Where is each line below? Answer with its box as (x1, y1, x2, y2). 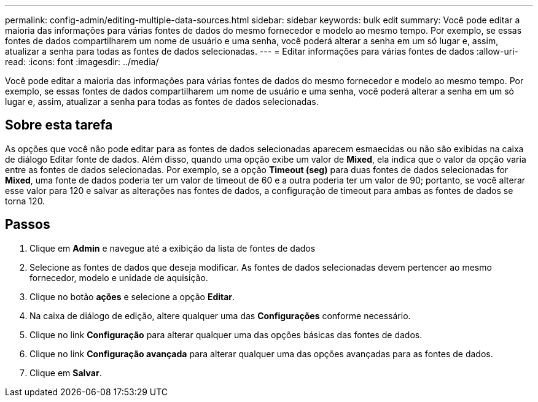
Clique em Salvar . (29, 367, 102, 378)
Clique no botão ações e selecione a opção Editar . (29, 291, 235, 302)
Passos (5, 217, 50, 233)
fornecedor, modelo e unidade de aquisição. (29, 272, 208, 283)
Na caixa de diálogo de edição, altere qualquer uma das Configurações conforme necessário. (29, 310, 411, 321)
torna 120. (5, 195, 45, 206)
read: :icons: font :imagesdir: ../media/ (5, 56, 159, 67)
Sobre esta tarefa (5, 117, 113, 133)
